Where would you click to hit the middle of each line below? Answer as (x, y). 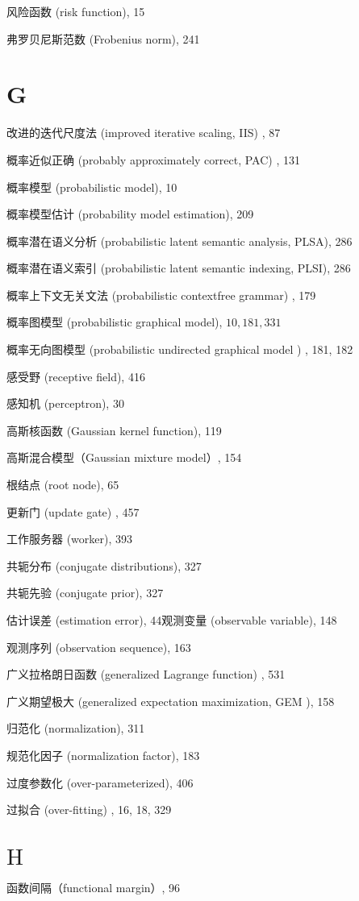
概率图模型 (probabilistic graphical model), (115, 322)
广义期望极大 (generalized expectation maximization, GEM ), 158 (171, 701)
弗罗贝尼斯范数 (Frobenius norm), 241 (103, 38)
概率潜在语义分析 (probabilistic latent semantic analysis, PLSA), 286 (179, 241)
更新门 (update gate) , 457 (73, 511)
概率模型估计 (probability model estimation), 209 (130, 214)
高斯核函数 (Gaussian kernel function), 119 (114, 430)
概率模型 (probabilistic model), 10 (92, 187)
